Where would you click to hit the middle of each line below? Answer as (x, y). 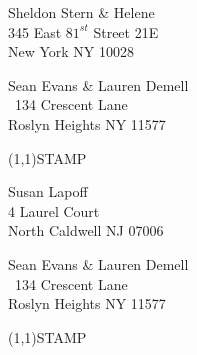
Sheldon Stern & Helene (81, 12)
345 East (35, 31)
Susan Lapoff (48, 191)
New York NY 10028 (71, 51)
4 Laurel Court (54, 210)
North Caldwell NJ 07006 (86, 230)
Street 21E (126, 31)
